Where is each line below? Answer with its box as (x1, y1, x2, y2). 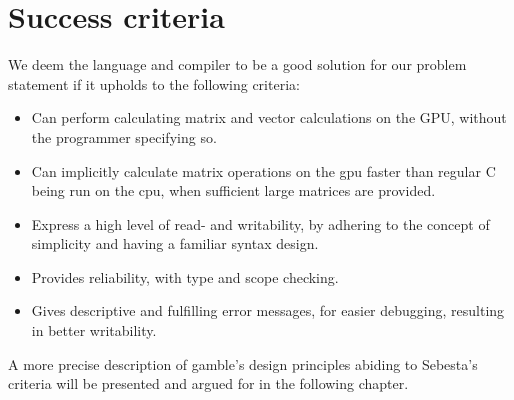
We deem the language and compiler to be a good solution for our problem (8, 54, 467, 75)
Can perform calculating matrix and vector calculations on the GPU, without (31, 107, 507, 128)
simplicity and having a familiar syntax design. (31, 233, 319, 254)
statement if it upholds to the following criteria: (8, 73, 300, 94)
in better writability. (31, 320, 157, 341)
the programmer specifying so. (31, 126, 217, 147)
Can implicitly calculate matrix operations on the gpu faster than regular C (31, 160, 496, 181)
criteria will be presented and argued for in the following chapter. (8, 373, 409, 394)
